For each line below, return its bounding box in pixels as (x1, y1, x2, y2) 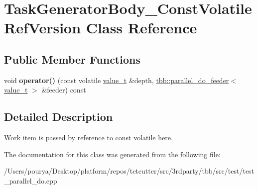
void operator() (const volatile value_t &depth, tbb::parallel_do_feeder (4, 75, 229, 85)
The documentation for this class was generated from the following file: (4, 149, 221, 159)
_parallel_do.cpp (4, 175, 57, 186)
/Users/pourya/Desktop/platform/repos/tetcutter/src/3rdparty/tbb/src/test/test (4, 166, 255, 176)
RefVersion (4, 17, 81, 38)
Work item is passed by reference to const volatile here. (4, 132, 173, 143)
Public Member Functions (4, 51, 140, 67)
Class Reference (86, 17, 197, 38)
